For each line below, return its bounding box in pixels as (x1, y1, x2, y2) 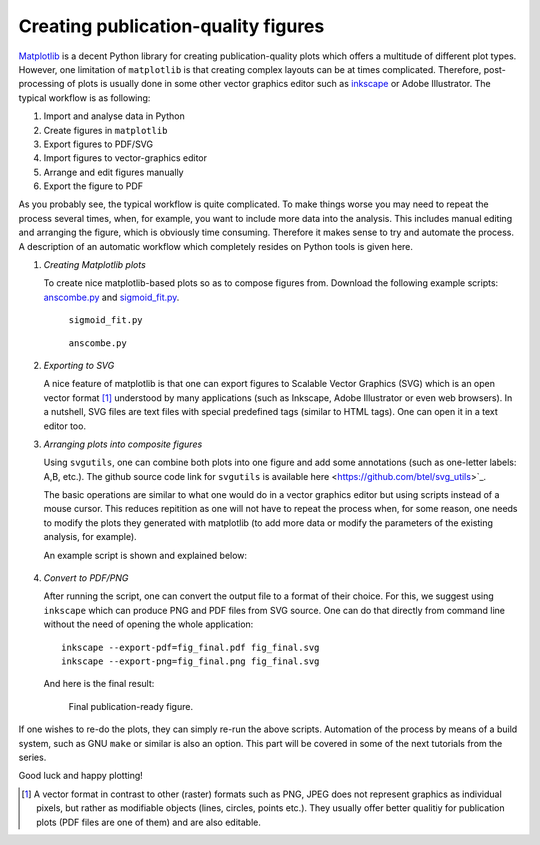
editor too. (43, 420, 87, 432)
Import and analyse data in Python (43, 110, 185, 122)
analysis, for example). (43, 531, 137, 543)
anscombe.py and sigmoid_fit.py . (43, 291, 180, 303)
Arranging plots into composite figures (43, 438, 203, 450)
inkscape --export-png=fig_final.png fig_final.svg (61, 656, 320, 667)
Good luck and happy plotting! (18, 770, 144, 782)
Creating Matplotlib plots (43, 259, 147, 271)
